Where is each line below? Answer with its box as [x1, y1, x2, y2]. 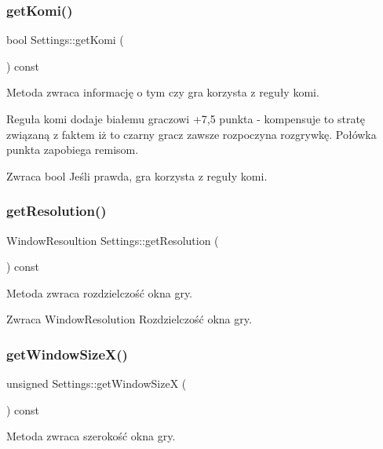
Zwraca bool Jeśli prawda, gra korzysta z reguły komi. [6, 167, 268, 184]
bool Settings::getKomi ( [6, 31, 124, 48]
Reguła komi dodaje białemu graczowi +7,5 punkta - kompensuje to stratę [6, 111, 366, 126]
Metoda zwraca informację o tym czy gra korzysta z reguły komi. [6, 84, 319, 100]
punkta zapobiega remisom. [6, 141, 139, 158]
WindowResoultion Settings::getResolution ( [6, 232, 219, 248]
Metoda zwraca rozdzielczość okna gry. [6, 284, 193, 301]
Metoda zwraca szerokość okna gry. [6, 428, 176, 444]
